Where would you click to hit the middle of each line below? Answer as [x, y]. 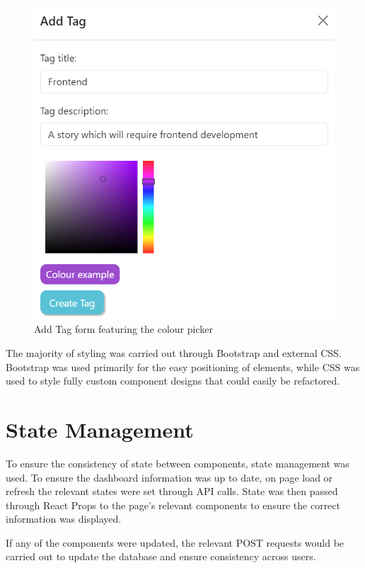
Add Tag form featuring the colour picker [123, 329]
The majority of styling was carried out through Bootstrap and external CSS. [174, 353]
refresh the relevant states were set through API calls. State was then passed [172, 491]
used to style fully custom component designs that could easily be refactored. [173, 381]
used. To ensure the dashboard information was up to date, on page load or [169, 477]
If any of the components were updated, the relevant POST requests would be [175, 542]
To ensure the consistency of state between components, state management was [178, 463]
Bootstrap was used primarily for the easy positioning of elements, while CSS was [183, 367]
